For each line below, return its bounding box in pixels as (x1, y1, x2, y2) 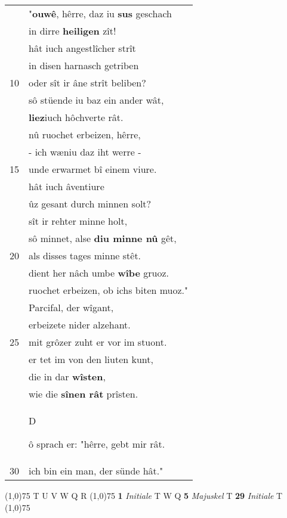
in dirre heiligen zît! (29, 24, 116, 38)
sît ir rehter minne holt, (29, 214, 128, 228)
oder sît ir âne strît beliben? (29, 76, 146, 89)
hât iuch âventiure (29, 179, 104, 193)
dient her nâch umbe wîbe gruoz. (29, 266, 169, 280)
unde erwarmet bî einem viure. (29, 162, 157, 176)
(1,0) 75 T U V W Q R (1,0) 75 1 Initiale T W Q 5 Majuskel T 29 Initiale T (5, 489, 283, 501)
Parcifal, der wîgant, (29, 300, 114, 314)
